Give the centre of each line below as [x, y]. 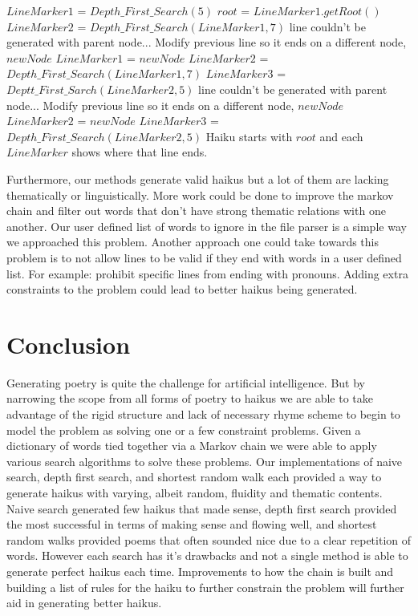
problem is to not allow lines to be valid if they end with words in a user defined [204, 257]
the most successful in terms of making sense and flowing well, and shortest [192, 524]
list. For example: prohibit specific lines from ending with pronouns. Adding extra [207, 273]
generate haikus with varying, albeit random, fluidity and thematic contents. [195, 492]
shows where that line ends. [140, 152]
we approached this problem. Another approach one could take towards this [193, 242]
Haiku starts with [249, 136]
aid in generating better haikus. [84, 603]
